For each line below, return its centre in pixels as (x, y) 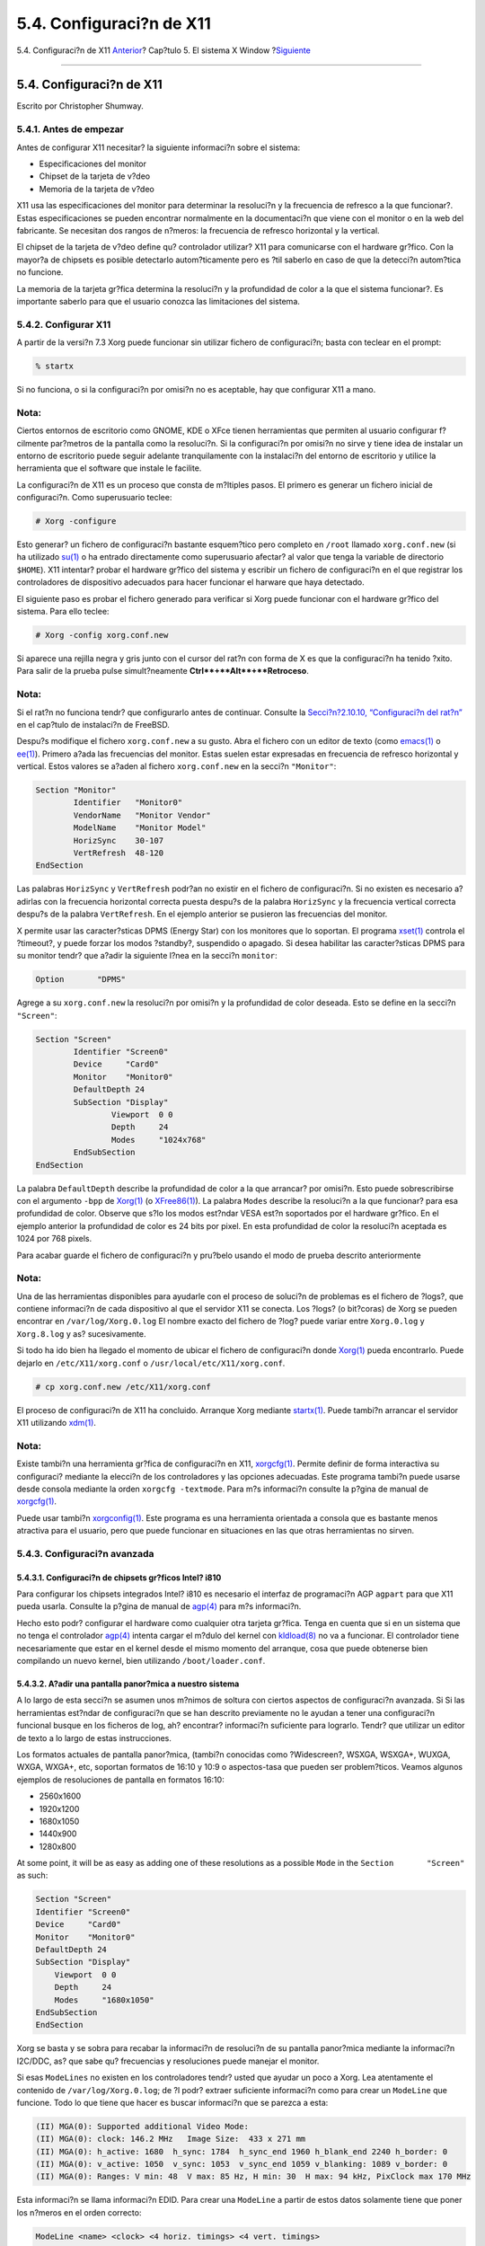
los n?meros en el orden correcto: (79, 2212)
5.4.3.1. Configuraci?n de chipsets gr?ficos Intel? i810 (119, 1578)
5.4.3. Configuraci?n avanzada (85, 1553)
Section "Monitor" (76, 790)
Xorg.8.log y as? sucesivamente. (81, 1333)
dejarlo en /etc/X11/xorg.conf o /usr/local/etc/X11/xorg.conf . (151, 1363)
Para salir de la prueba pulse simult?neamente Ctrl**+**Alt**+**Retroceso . (163, 671)
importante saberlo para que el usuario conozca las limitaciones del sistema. (159, 301)
